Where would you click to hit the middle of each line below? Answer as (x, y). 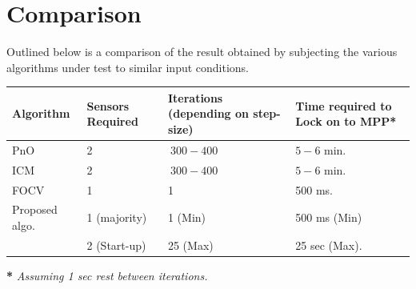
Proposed (35, 209)
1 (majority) (117, 217)
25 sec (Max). (329, 245)
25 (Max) (190, 245)
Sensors (108, 105)
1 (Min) (187, 217)
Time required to (344, 105)
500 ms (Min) (329, 217)
